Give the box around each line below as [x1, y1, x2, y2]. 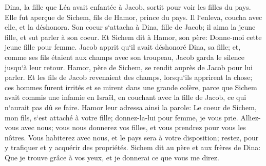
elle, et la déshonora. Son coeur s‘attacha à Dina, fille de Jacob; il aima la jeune [5, 22, 256, 32]
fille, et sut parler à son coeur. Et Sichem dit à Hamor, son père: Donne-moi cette [5, 31, 262, 42]
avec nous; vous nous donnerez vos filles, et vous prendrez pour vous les [21, 122, 246, 133]
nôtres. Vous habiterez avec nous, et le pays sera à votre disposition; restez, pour [5, 132, 259, 142]
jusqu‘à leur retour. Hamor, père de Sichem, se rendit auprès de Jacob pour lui [5, 61, 253, 72]
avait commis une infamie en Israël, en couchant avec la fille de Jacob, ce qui [5, 92, 246, 102]
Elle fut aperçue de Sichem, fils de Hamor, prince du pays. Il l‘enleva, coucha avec [5, 11, 262, 22]
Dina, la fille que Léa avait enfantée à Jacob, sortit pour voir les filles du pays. [5, 2, 251, 12]
